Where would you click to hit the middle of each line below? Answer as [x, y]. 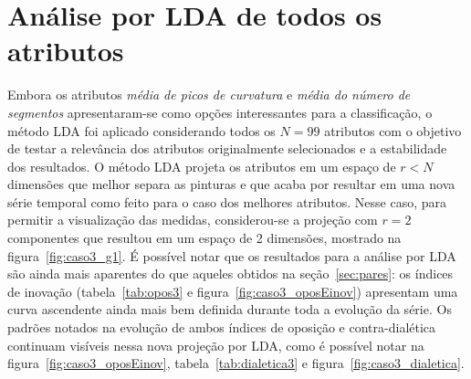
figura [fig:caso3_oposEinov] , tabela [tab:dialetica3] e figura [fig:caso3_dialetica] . [236, 363]
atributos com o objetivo [393, 130]
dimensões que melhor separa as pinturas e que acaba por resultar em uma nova [231, 184]
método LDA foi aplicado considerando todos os [141, 130]
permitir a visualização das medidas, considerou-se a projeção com [193, 220]
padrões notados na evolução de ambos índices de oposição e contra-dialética [222, 327]
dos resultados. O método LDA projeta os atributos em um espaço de [202, 166]
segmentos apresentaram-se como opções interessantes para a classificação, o [220, 112]
